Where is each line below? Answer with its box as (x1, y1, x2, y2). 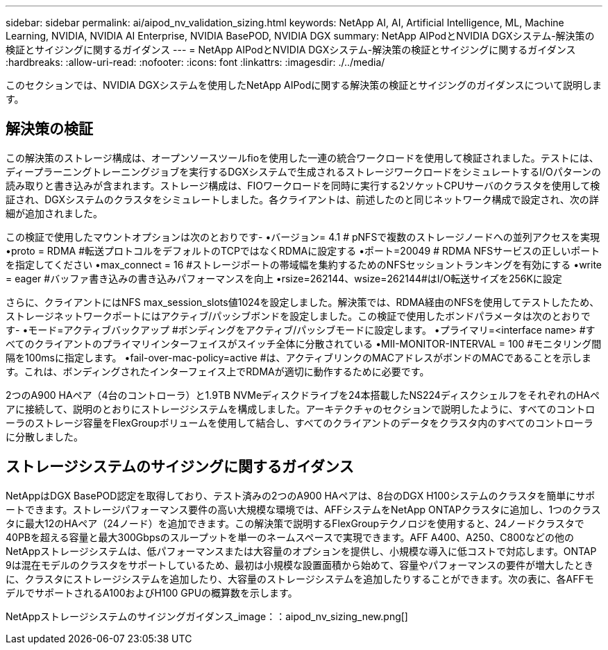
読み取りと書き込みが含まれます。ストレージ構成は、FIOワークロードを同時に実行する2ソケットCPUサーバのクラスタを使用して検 (6, 179, 600, 191)
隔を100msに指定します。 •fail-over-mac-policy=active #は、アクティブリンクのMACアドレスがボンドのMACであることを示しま (6, 351, 591, 364)
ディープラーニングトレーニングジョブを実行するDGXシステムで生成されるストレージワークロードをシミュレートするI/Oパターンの (6, 165, 602, 178)
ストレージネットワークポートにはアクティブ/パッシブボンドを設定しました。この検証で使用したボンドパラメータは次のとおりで (6, 309, 591, 322)
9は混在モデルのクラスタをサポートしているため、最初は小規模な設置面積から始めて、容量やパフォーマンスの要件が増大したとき (6, 558, 593, 571)
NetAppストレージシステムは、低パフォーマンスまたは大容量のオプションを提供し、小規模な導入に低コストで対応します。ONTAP (6, 545, 597, 557)
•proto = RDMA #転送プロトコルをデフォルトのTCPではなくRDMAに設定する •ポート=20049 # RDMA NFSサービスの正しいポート (6, 244, 600, 257)
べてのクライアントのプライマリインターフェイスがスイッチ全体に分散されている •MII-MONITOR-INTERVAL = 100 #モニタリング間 (6, 337, 602, 350)
